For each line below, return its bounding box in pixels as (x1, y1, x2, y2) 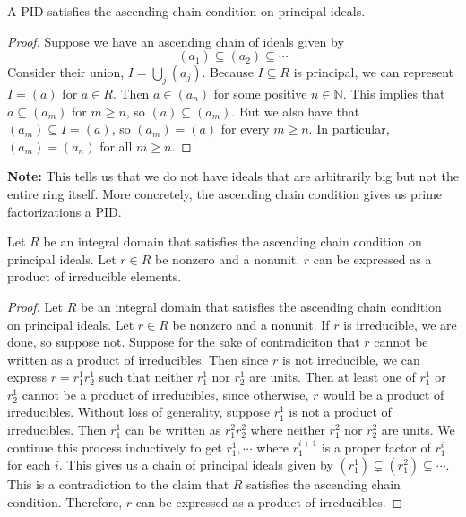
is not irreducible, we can (281, 349, 420, 368)
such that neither (99, 367, 194, 386)
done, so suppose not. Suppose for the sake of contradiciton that (7, 332, 360, 351)
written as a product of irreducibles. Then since (7, 349, 269, 368)
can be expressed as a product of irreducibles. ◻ (135, 492, 403, 511)
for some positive (213, 83, 307, 102)
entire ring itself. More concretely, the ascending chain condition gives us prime (7, 184, 443, 202)
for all (99, 136, 133, 155)
